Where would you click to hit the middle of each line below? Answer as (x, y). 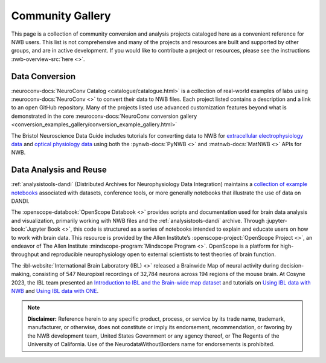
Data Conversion (43, 76)
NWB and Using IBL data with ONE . (55, 291)
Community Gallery (61, 16)
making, (21, 274)
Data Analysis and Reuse (59, 170)
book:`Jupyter (29, 229)
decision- (292, 265)
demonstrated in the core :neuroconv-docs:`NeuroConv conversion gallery (104, 116)
